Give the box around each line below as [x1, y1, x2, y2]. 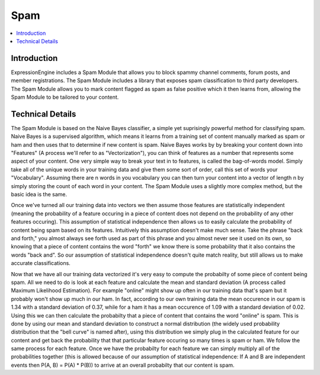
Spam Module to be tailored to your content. [11, 93, 119, 101]
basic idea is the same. [11, 191, 68, 198]
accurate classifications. [11, 260, 71, 267]
